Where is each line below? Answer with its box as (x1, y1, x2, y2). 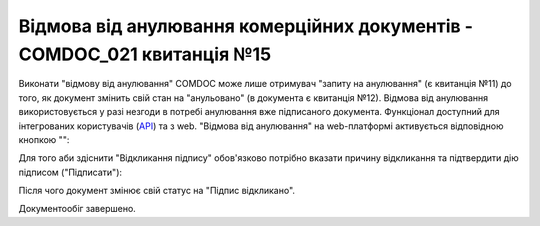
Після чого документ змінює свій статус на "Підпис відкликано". (18, 185, 295, 197)
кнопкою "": (18, 133, 70, 145)
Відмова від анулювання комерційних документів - (18, 15, 474, 37)
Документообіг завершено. (18, 203, 137, 215)
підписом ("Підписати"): (18, 166, 123, 178)
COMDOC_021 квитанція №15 (18, 43, 272, 65)
